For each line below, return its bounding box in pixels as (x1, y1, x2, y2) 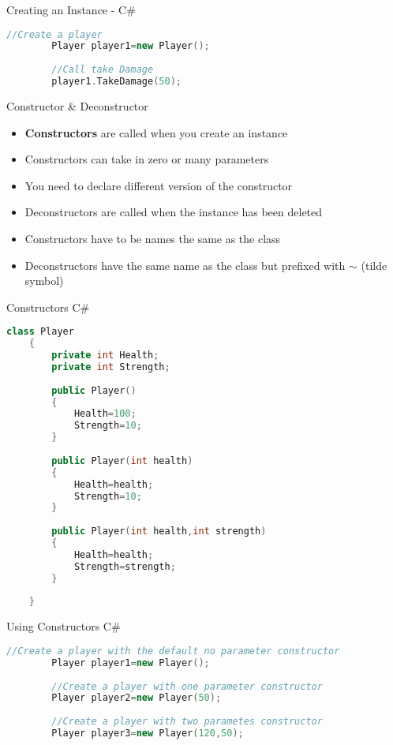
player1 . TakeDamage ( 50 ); (51, 76, 182, 88)
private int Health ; (51, 350, 159, 361)
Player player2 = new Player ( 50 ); (51, 692, 222, 704)
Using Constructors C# (6, 618, 121, 635)
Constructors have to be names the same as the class (24, 230, 281, 246)
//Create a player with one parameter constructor (51, 680, 323, 692)
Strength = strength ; (73, 560, 176, 572)
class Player (6, 326, 74, 338)
